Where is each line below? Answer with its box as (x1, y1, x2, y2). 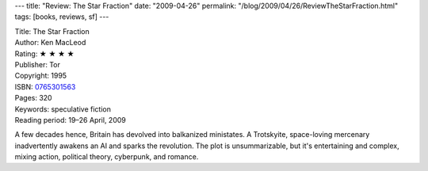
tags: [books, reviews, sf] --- (14, 12, 109, 21)
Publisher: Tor (14, 59, 61, 69)
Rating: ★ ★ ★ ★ (14, 48, 75, 59)
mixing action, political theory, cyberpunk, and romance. (14, 152, 199, 161)
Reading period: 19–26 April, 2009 (14, 115, 126, 124)
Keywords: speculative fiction (14, 104, 111, 114)
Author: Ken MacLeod (14, 38, 86, 47)
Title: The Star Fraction (14, 26, 90, 36)
